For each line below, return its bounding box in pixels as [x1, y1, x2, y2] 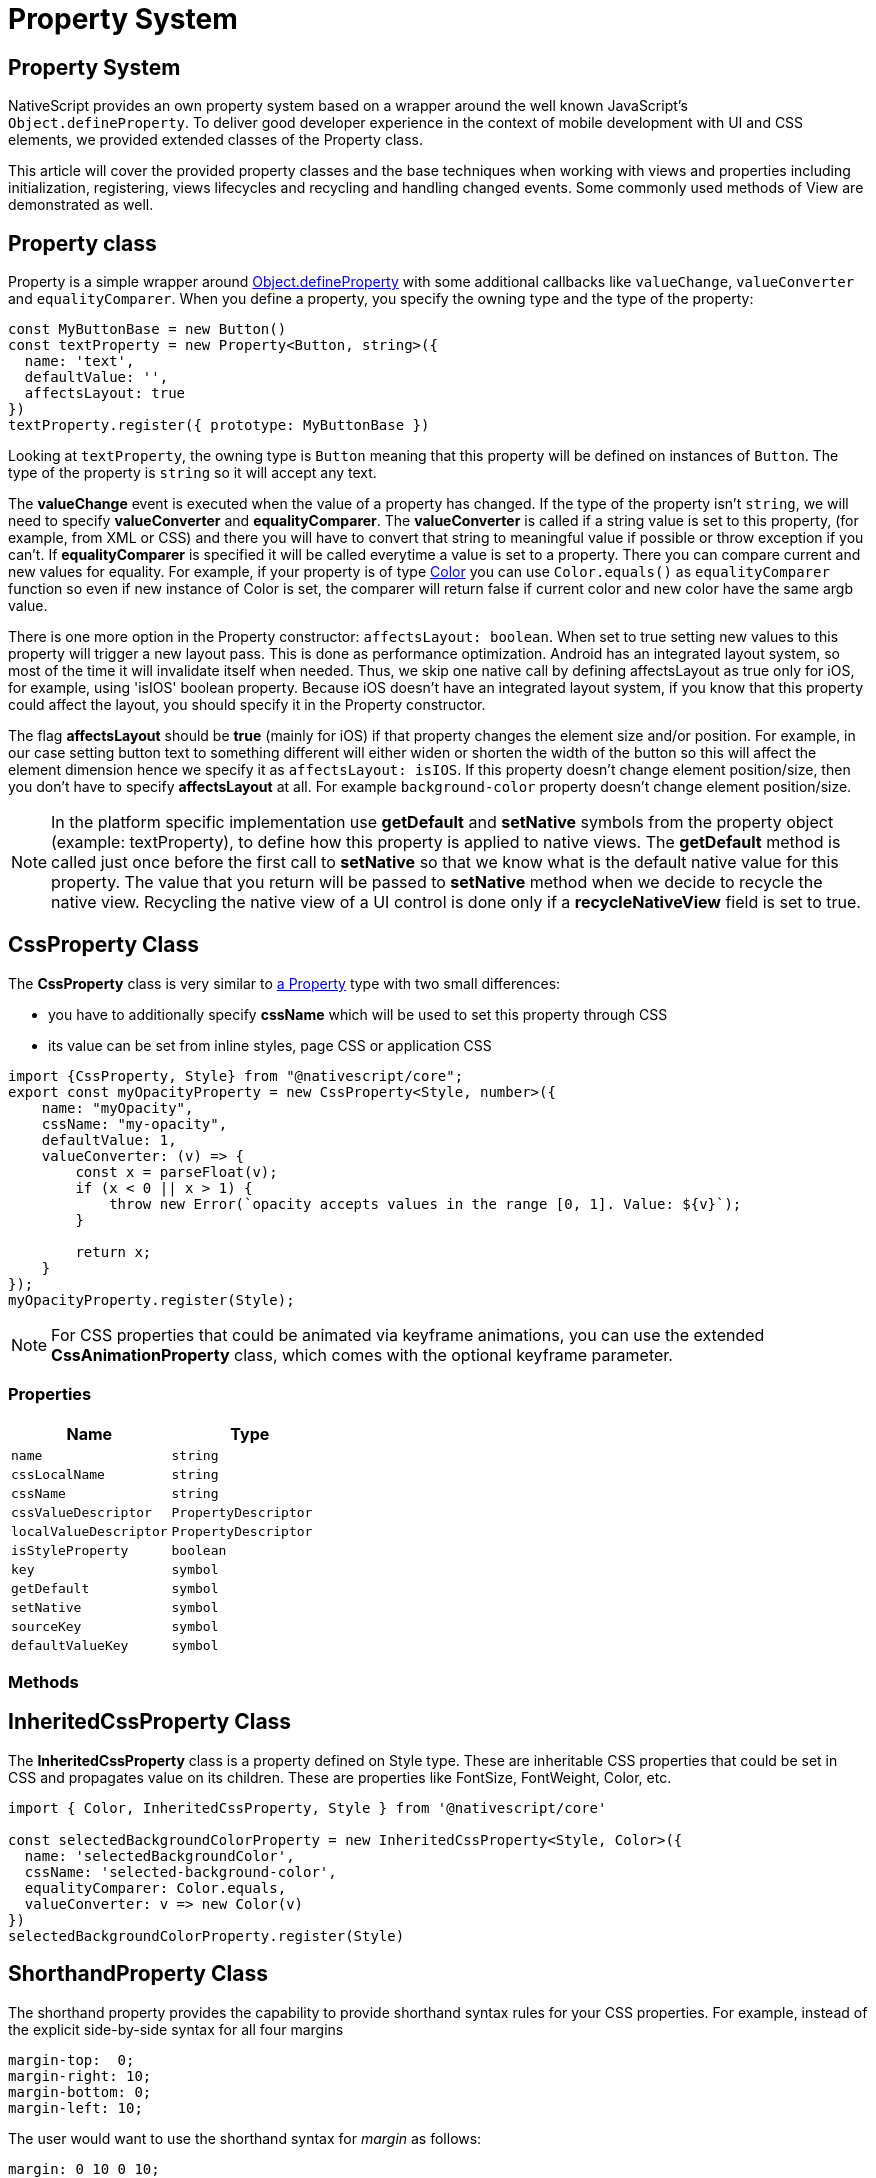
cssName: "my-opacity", [41, 1115, 228, 1132]
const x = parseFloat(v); [75, 1163, 278, 1180]
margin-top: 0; [8, 2051, 135, 2068]
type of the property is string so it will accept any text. [8, 464, 377, 482]
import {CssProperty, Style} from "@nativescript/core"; [8, 1067, 464, 1084]
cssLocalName [11, 1466, 105, 1482]
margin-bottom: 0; [8, 2083, 152, 2100]
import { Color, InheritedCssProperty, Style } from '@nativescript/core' [8, 1799, 607, 1816]
